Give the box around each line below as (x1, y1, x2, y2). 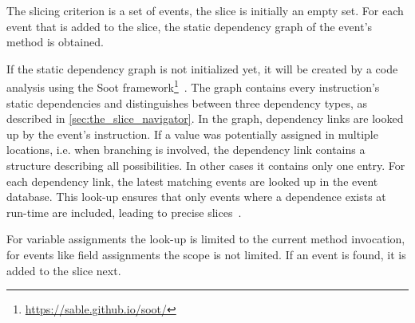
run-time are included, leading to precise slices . (6, 203, 242, 220)
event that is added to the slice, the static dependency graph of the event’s (6, 18, 373, 34)
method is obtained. (6, 33, 104, 50)
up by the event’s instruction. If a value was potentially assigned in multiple (6, 125, 378, 142)
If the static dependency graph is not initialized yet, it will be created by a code (6, 60, 398, 77)
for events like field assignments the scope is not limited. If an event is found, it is (6, 246, 406, 262)
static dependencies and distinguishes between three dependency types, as (6, 94, 368, 111)
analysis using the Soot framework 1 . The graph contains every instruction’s (6, 77, 380, 96)
